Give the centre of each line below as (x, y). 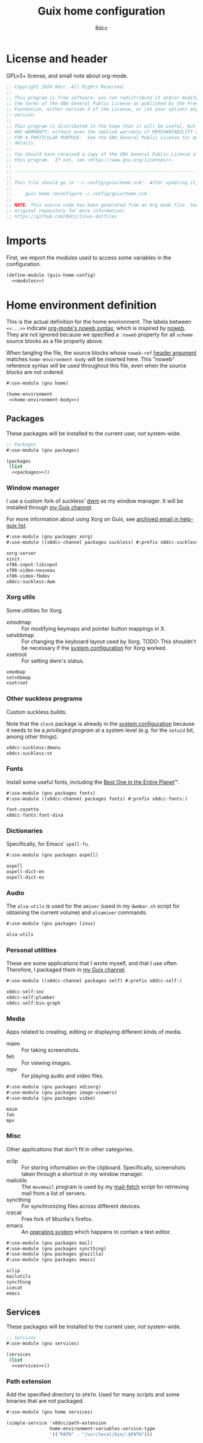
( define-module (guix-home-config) (51, 275)
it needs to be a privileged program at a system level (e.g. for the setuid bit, (100, 730)
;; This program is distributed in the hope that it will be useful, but (101, 126)
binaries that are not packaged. (45, 1401)
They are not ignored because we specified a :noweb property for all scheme (100, 335)
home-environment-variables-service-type (102, 1428)
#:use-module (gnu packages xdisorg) (54, 1087)
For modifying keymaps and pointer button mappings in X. (94, 628)
